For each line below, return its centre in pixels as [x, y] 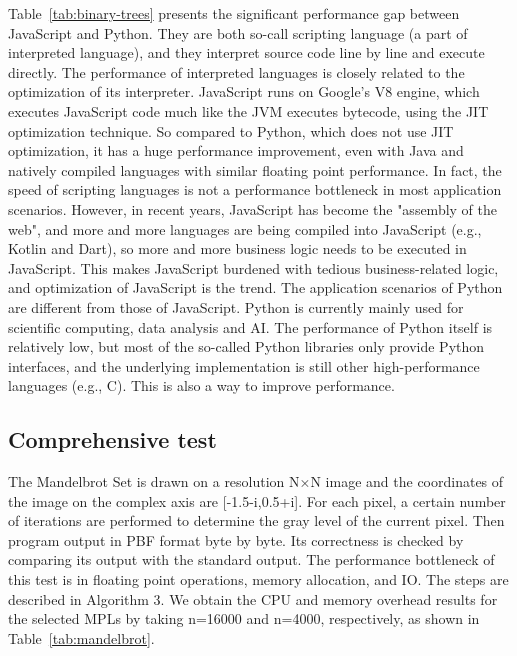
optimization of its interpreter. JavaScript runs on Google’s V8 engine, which [244, 91]
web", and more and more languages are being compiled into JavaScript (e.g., [245, 228]
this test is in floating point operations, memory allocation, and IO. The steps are [258, 579]
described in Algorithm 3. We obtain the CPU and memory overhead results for [253, 598]
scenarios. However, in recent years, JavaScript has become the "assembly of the [253, 208]
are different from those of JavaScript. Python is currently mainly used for [236, 306]
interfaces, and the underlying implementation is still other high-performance [244, 365]
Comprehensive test [112, 439]
